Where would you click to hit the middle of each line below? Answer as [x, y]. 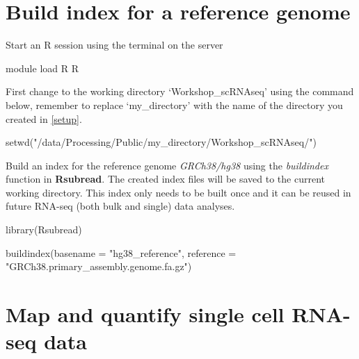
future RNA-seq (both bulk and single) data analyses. [120, 206]
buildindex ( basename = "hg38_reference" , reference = [121, 252]
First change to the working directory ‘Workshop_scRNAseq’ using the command [180, 91]
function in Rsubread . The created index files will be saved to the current [166, 179]
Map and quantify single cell [145, 314]
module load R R [42, 68]
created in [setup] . [44, 118]
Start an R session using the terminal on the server [114, 45]
